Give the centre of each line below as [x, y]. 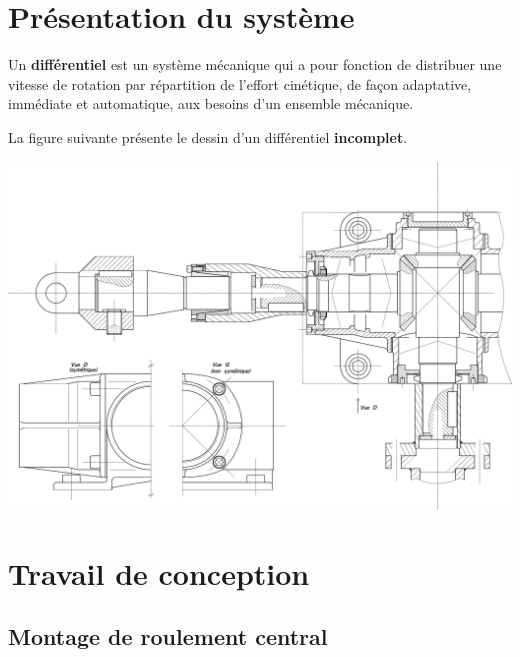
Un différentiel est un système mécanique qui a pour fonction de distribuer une [255, 64]
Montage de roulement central [168, 636]
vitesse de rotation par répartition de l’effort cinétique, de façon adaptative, [240, 83]
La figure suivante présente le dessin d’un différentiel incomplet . [208, 136]
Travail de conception [159, 572]
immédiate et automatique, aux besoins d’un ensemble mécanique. [211, 103]
